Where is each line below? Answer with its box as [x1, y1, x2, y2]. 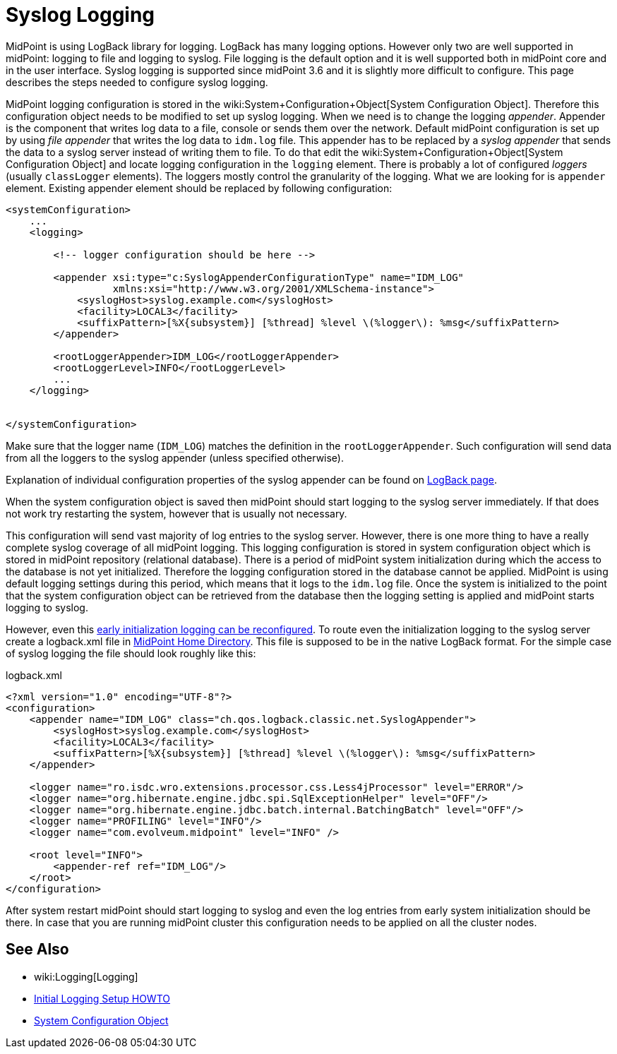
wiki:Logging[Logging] [34, 970, 138, 983]
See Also [6, 940, 69, 959]
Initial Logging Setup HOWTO [34, 992, 170, 1005]
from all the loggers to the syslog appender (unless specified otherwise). [6, 451, 345, 464]
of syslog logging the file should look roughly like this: [6, 647, 256, 659]
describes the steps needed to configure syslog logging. [6, 76, 268, 88]
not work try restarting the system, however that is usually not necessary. [6, 507, 347, 520]
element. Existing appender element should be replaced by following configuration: [6, 181, 393, 194]
